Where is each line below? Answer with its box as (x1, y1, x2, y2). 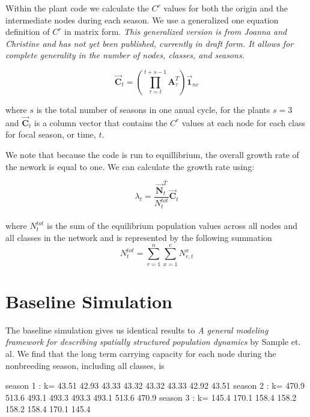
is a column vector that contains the (34, 116, 168, 129)
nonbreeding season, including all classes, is (5, 359, 165, 371)
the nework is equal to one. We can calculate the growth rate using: (5, 160, 255, 172)
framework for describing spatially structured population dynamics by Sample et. (5, 335, 301, 348)
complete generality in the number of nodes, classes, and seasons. (5, 49, 245, 61)
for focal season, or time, (5, 128, 96, 141)
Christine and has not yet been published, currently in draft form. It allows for (5, 37, 294, 49)
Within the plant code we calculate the (5, 2, 149, 14)
